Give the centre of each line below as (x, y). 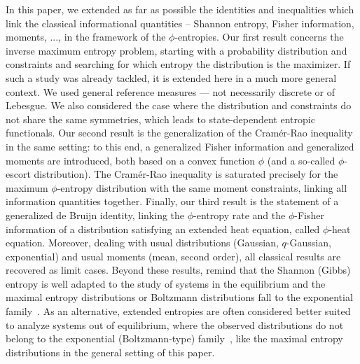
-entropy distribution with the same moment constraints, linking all (202, 187)
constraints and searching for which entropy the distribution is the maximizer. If (178, 64)
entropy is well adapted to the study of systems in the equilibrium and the (166, 283)
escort (18, 174)
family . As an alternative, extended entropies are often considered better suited (178, 311)
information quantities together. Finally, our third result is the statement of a (172, 201)
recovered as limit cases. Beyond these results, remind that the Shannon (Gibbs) (178, 270)
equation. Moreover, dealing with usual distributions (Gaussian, (142, 243)
